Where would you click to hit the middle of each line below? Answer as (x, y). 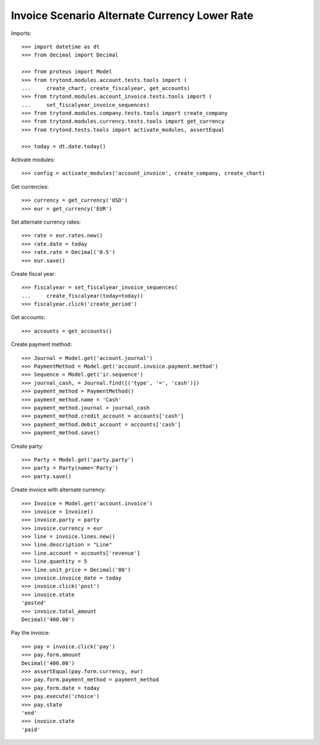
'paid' (31, 729)
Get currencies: (30, 186)
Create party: (27, 446)
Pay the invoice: (31, 633)
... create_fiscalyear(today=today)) (82, 296)
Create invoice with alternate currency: (58, 490)
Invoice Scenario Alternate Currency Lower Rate (132, 15)
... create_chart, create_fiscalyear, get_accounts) (106, 88)
